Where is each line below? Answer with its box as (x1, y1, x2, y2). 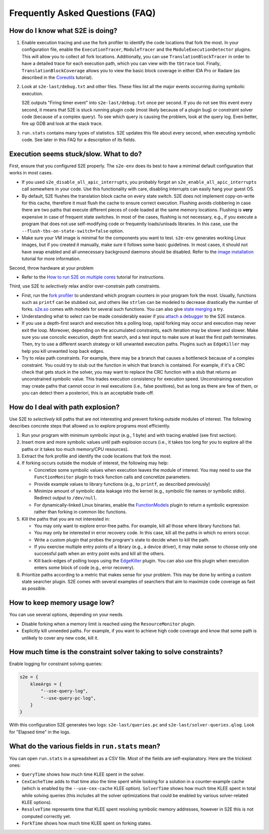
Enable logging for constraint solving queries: (9, 661, 103, 667)
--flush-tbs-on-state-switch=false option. (21, 228, 124, 234)
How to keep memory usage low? (9, 598, 115, 607)
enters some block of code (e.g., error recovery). (34, 564, 134, 570)
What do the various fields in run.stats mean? (9, 742, 160, 750)
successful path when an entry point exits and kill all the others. (34, 551, 165, 556)
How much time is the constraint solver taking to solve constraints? (9, 648, 223, 656)
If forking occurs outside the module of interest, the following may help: (21, 460, 169, 466)
